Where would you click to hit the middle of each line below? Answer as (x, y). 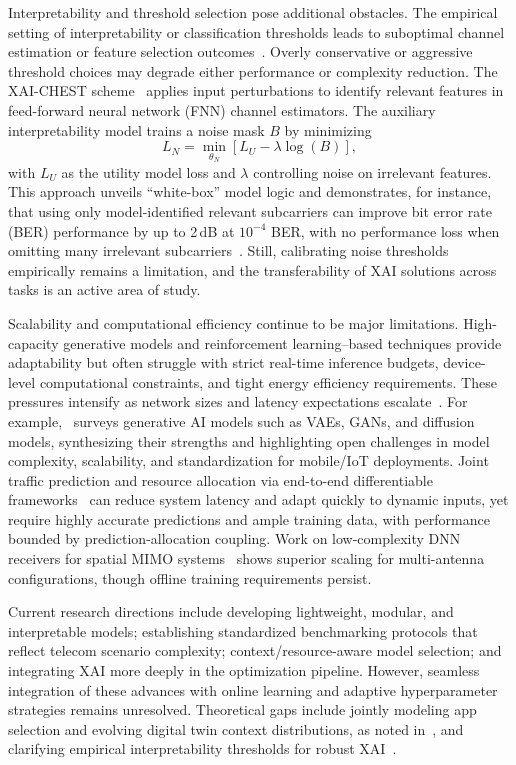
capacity (33, 342)
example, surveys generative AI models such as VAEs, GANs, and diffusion (241, 420)
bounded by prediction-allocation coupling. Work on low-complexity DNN (234, 538)
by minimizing (328, 129)
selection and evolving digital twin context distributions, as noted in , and (236, 728)
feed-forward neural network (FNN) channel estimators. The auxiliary (222, 109)
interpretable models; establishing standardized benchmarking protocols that (243, 630)
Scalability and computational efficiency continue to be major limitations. (233, 322)
